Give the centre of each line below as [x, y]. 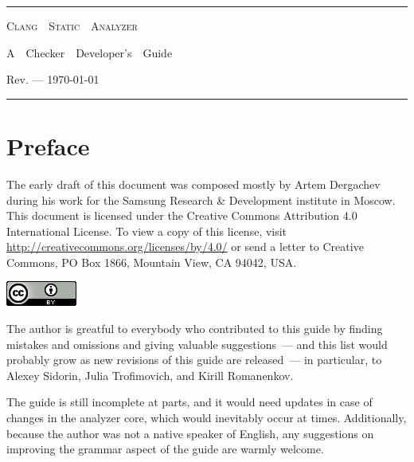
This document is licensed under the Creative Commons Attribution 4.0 [182, 215]
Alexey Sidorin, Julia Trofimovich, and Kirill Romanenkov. [150, 375]
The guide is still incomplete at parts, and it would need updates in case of [189, 402]
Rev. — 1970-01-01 [53, 79]
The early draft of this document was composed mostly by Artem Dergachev [193, 184]
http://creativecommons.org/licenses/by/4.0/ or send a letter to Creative [185, 247]
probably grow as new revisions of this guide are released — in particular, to [194, 360]
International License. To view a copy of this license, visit [147, 231]
